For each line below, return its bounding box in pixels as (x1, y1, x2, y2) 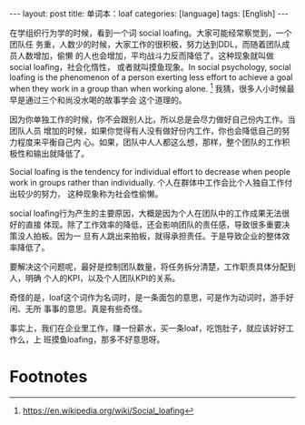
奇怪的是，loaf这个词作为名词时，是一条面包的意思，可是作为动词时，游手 (9, 291, 286, 302)
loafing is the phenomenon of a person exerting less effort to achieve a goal (9, 72, 293, 83)
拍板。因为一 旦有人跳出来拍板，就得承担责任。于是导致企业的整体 (33, 230, 282, 241)
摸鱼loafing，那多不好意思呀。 (51, 334, 165, 345)
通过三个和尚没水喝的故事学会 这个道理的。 (25, 94, 187, 106)
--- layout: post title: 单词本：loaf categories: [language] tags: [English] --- (9, 8, 289, 19)
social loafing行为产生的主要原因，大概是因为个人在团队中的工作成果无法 (9, 207, 282, 218)
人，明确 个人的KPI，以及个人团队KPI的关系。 (9, 272, 181, 283)
